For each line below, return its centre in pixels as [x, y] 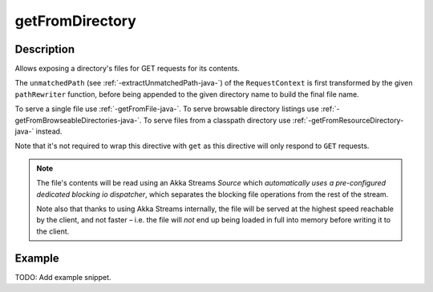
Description [45, 49]
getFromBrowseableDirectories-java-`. [78, 120]
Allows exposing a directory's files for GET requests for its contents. [127, 69]
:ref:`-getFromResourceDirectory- [348, 120]
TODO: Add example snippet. [63, 277]
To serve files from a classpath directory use [217, 120]
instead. [49, 131]
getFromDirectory [75, 21]
